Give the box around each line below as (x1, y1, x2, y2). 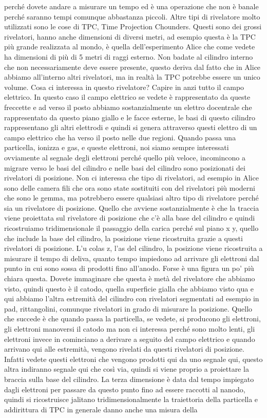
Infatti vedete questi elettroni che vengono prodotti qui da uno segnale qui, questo (4, 353, 263, 364)
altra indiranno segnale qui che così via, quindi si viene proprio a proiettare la (4, 364, 249, 374)
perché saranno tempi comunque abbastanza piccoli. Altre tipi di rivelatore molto (4, 11, 260, 22)
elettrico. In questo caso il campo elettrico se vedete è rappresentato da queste (4, 92, 251, 102)
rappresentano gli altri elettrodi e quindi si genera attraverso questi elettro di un (4, 122, 257, 133)
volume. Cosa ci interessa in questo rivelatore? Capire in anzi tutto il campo (4, 81, 244, 92)
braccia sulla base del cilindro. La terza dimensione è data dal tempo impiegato (4, 373, 254, 384)
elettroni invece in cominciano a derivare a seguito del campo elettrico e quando (4, 333, 255, 344)
